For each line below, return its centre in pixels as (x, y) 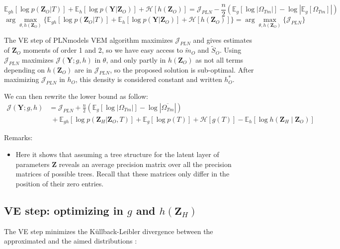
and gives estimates (222, 40)
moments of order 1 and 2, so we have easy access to (103, 50)
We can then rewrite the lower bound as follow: (76, 96)
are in (84, 69)
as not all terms (219, 59)
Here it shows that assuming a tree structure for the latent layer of (117, 154)
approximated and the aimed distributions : (71, 241)
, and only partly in (136, 59)
